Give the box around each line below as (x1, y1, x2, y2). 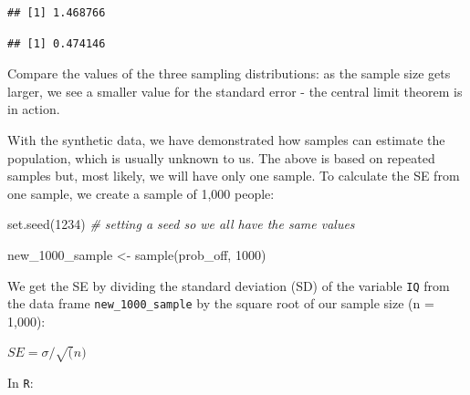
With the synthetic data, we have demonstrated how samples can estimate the (7, 130, 445, 149)
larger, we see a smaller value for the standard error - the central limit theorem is (7, 81, 463, 100)
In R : (7, 373, 34, 392)
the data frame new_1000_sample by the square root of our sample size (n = (7, 294, 434, 313)
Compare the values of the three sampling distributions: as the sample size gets (7, 64, 451, 83)
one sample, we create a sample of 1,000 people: (7, 183, 275, 203)
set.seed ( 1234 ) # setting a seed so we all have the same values (7, 214, 355, 234)
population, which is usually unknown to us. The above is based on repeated (7, 148, 435, 167)
